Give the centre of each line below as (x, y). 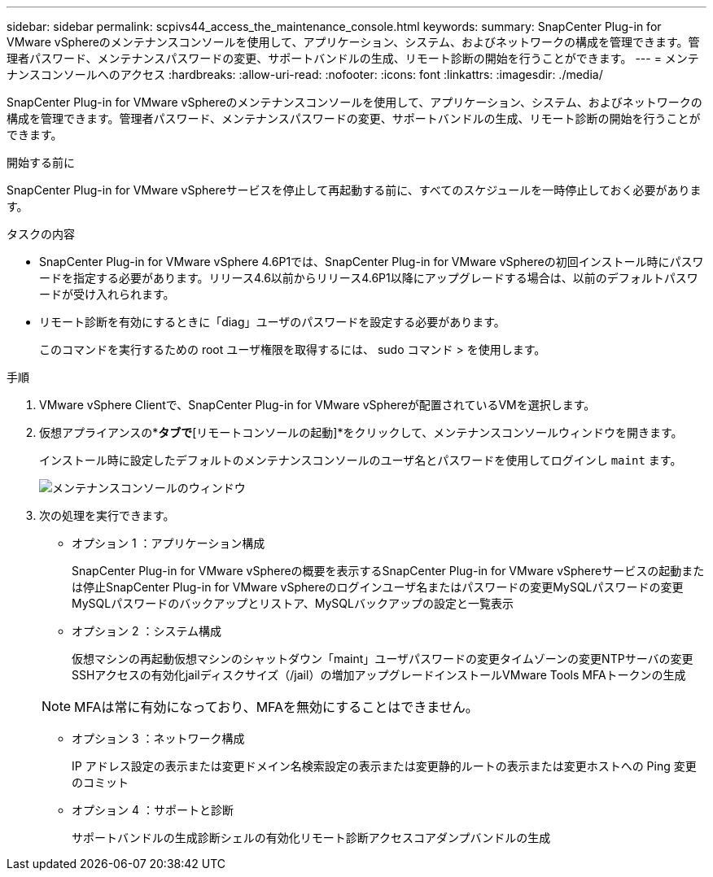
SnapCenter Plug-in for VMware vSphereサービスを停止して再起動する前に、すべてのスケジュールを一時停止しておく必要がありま (354, 190)
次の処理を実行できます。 (107, 515)
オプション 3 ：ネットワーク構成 (158, 738)
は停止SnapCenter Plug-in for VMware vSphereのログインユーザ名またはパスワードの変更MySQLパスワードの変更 (378, 587)
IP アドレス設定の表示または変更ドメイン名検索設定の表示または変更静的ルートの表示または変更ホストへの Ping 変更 (384, 766)
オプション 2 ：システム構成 (147, 631)
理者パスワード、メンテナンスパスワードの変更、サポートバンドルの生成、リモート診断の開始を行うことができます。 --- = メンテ (353, 58)
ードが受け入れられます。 (107, 294)
